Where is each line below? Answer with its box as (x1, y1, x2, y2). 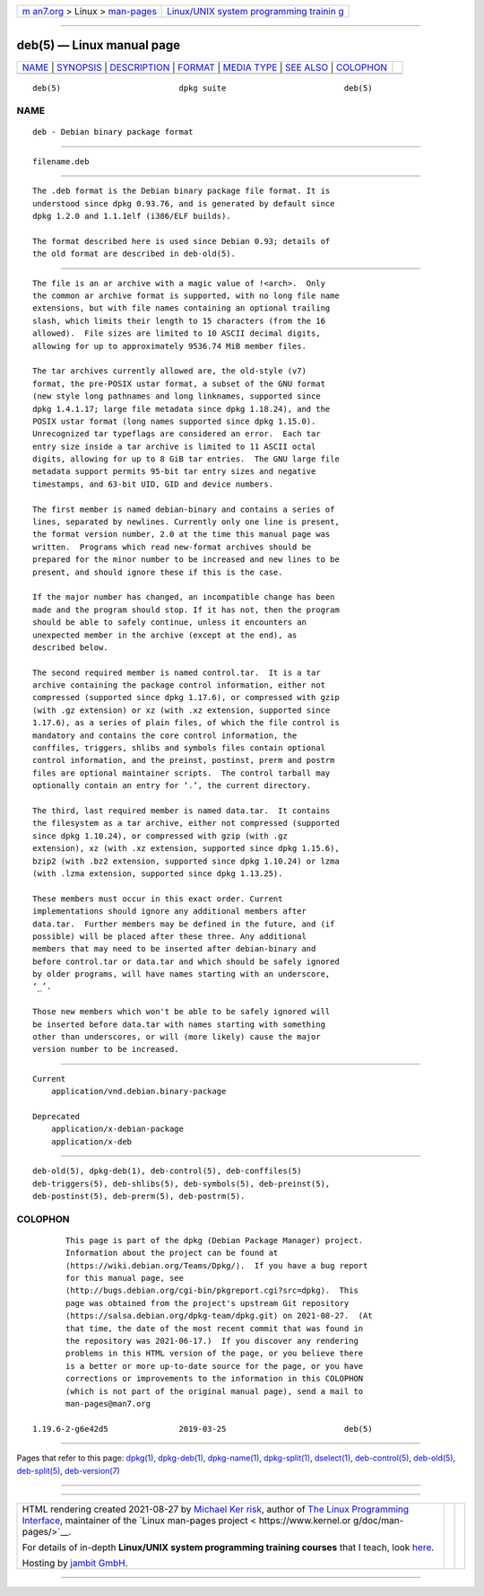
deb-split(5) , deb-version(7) (16, 1465, 120, 1476)
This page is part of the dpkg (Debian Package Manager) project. (65, 1235, 364, 1245)
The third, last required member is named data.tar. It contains (32, 806, 331, 816)
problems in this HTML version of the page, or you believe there (65, 1348, 364, 1359)
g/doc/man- (352, 1513, 404, 1526)
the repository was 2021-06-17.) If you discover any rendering (65, 1336, 359, 1346)
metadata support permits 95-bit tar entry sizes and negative (32, 467, 316, 477)
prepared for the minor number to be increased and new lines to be (32, 555, 340, 565)
